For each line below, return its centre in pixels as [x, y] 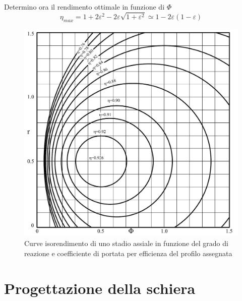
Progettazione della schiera [100, 288]
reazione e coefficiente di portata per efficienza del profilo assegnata [128, 253]
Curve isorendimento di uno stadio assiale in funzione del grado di [126, 243]
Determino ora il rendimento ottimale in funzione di [84, 7]
